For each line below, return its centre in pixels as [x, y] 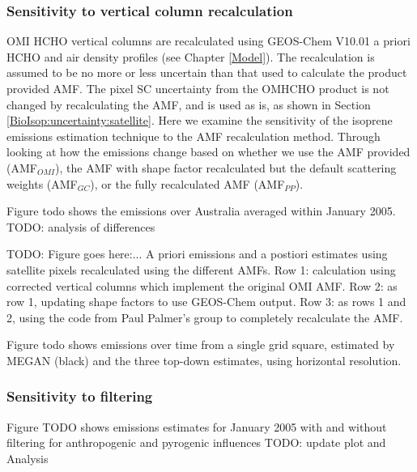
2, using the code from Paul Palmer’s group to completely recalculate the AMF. [205, 317]
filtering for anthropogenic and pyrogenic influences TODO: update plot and [196, 442]
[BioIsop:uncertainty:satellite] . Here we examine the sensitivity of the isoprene [200, 120]
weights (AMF [42, 183]
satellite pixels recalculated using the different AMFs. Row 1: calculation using [201, 269]
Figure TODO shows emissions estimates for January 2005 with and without [197, 426]
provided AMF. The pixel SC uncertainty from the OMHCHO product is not [198, 88]
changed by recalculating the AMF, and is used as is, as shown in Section [189, 104]
